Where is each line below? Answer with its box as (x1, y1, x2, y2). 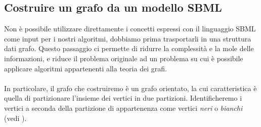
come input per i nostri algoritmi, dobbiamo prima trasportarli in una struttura (4, 33, 251, 44)
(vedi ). (4, 112, 27, 123)
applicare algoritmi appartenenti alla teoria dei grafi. (4, 63, 167, 73)
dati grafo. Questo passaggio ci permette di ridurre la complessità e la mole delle (4, 43, 254, 54)
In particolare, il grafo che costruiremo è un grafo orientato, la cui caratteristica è (4, 82, 257, 93)
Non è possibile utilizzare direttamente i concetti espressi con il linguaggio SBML (4, 23, 256, 34)
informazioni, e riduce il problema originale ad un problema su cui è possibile (4, 53, 243, 63)
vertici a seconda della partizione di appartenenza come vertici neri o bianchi (4, 102, 243, 113)
